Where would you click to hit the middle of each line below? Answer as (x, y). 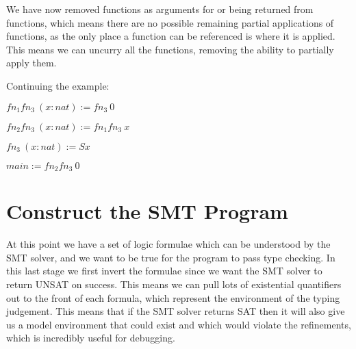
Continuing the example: (58, 85)
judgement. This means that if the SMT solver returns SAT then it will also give (176, 311)
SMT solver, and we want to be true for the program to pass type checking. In (171, 257)
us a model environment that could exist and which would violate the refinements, (179, 324)
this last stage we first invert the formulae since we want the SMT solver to (164, 271)
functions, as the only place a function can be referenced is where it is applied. (171, 36)
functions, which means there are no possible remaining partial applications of (170, 22)
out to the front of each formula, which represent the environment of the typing (173, 297)
